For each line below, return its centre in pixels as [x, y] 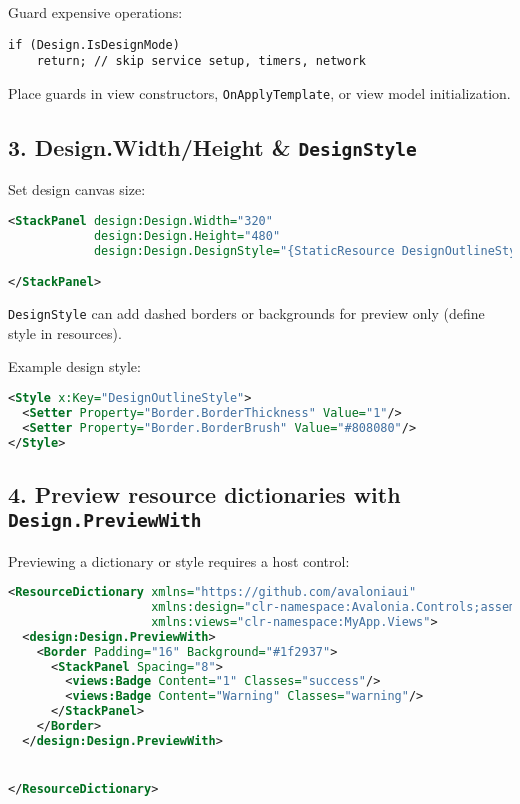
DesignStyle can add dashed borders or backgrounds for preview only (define [246, 313]
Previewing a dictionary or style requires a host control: [179, 560]
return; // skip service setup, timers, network [201, 61]
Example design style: [74, 366]
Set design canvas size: [77, 189]
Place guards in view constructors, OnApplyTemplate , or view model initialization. [259, 92]
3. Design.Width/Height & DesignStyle [212, 146]
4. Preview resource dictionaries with [204, 493]
